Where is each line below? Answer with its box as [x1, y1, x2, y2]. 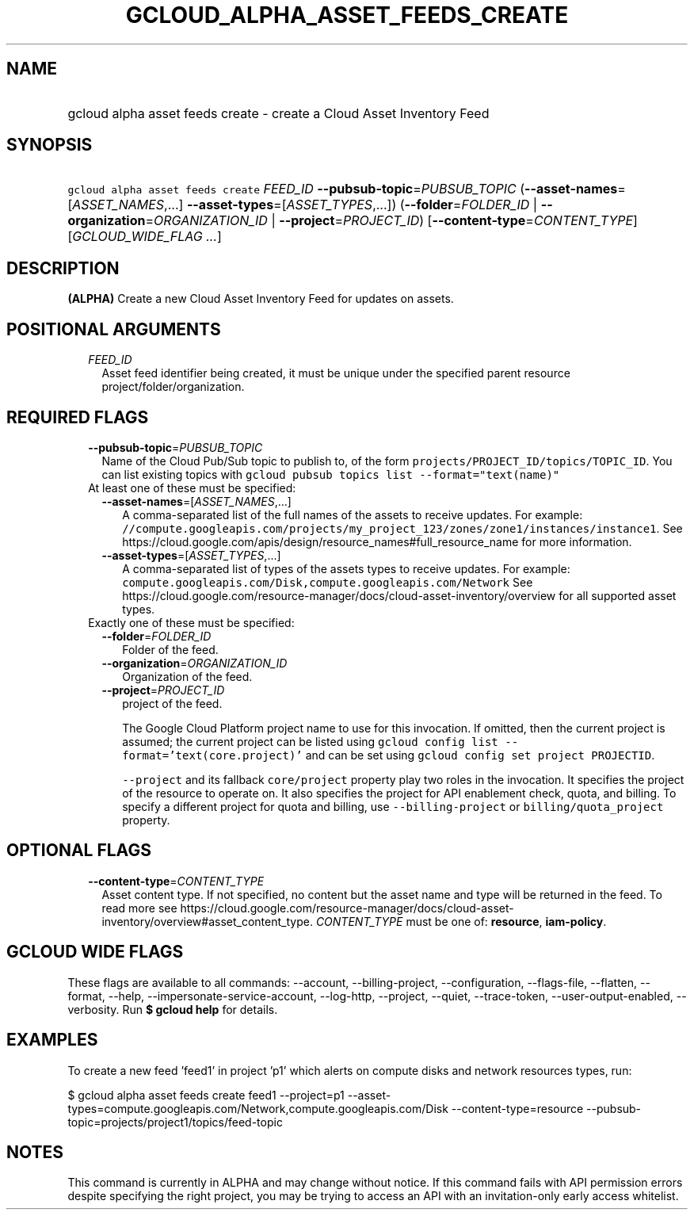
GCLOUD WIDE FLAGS [6, 942, 184, 962]
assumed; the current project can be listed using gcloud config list [122, 734, 498, 748]
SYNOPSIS [6, 135, 93, 155]
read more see [101, 901, 177, 915]
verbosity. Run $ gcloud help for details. [67, 1002, 278, 1016]
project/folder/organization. [101, 380, 245, 394]
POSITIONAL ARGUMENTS [6, 319, 221, 339]
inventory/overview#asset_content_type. [101, 914, 313, 928]
